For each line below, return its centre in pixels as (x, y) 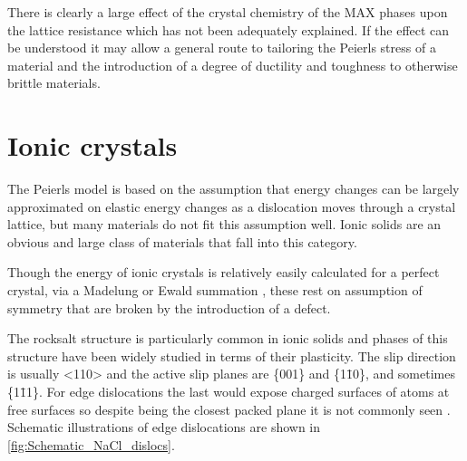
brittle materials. (54, 83)
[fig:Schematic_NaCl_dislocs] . (91, 444)
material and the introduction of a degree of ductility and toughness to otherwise (233, 65)
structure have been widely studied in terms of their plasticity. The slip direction (232, 355)
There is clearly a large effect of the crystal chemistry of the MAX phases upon (228, 12)
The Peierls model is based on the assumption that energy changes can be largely (233, 189)
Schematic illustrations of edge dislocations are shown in (164, 427)
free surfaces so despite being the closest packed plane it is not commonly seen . (229, 409)
